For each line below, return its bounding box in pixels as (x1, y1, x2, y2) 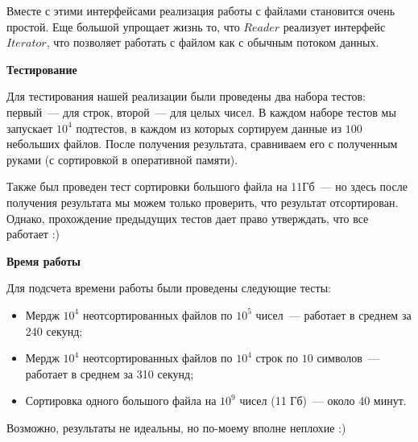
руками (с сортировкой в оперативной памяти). (6, 151, 238, 167)
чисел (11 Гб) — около (239, 392, 355, 409)
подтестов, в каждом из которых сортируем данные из (76, 119, 341, 136)
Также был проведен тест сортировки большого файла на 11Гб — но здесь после (6, 178, 408, 195)
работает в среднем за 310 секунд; (25, 365, 194, 382)
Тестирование (6, 60, 77, 77)
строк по (255, 349, 299, 366)
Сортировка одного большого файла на (25, 392, 217, 409)
